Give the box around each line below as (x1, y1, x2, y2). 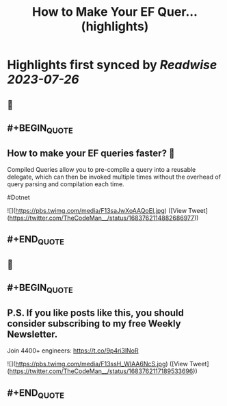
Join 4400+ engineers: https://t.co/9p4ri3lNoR (7, 346, 139, 355)
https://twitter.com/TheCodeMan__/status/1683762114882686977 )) (9, 214, 199, 222)
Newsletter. (7, 328, 58, 340)
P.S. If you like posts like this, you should (7, 307, 185, 318)
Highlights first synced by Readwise (7, 58, 217, 73)
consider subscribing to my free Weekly (7, 318, 181, 329)
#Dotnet (7, 193, 30, 201)
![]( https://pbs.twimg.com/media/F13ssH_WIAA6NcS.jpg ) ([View (7, 360, 188, 368)
